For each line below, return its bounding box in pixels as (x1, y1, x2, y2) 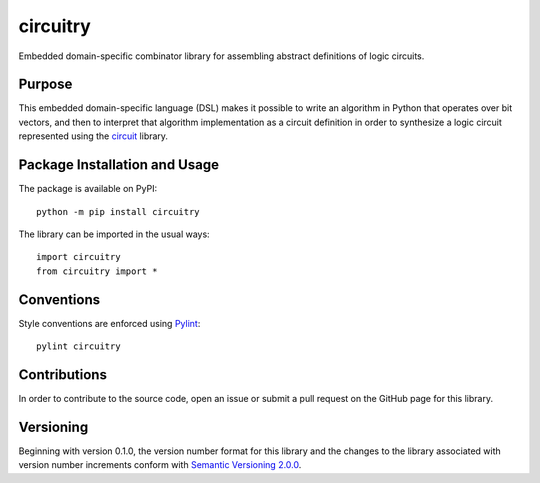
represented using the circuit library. (18, 130, 169, 142)
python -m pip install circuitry (36, 206, 200, 217)
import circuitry (36, 251, 121, 263)
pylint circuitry (36, 341, 121, 352)
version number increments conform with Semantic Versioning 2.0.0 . (18, 459, 302, 471)
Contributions (18, 366, 107, 383)
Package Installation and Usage (18, 156, 220, 174)
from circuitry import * (36, 265, 158, 277)
